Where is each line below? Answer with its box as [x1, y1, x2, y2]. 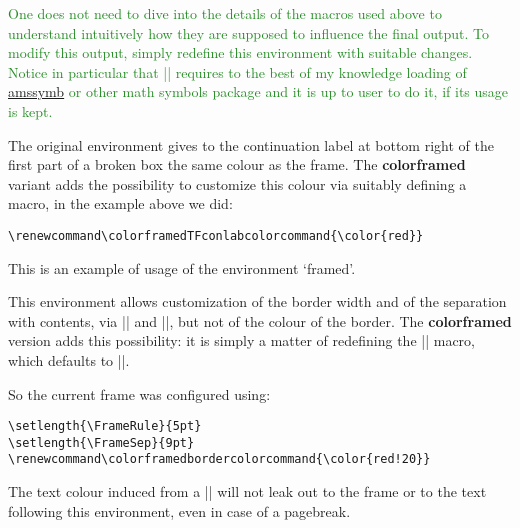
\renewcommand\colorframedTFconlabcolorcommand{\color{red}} [8, 228, 424, 243]
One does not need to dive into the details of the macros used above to [8, 3, 442, 23]
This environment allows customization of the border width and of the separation [8, 291, 507, 312]
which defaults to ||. [8, 349, 130, 370]
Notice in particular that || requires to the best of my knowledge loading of [8, 61, 467, 82]
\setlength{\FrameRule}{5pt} [8, 419, 202, 434]
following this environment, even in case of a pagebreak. [8, 500, 351, 521]
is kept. [8, 100, 53, 121]
